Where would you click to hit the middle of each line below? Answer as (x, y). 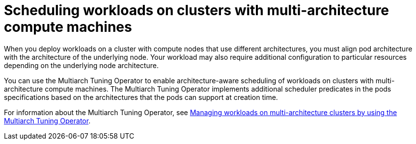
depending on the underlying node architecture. (81, 65)
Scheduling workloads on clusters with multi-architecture (197, 10)
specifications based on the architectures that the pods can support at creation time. (141, 97)
